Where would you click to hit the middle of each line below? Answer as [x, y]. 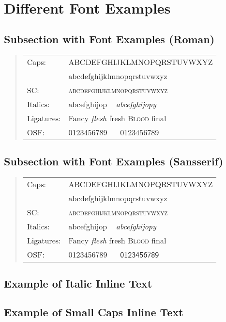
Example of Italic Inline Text [78, 283]
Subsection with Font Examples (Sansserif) [114, 161]
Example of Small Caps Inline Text [94, 312]
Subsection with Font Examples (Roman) [109, 39]
